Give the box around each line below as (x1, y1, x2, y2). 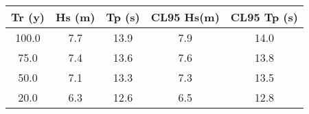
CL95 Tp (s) (230, 9, 298, 25)
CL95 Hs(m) (150, 9, 220, 25)
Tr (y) (11, 9, 45, 25)
